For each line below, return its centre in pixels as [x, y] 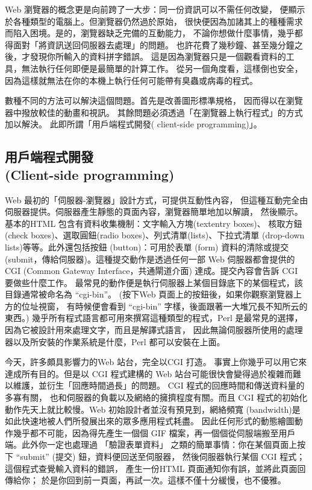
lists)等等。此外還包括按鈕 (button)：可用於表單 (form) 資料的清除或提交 [147, 247]
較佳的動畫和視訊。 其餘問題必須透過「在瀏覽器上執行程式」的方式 [170, 112]
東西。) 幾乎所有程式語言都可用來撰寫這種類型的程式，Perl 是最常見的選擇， [154, 318]
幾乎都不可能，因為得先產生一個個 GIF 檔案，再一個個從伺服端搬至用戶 [154, 432]
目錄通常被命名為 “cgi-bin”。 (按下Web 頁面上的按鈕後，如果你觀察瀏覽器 [149, 294]
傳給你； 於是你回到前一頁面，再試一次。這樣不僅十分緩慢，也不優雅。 [145, 480]
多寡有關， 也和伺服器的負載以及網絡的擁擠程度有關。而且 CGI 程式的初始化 [156, 397]
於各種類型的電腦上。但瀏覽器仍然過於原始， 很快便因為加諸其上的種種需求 [154, 21]
